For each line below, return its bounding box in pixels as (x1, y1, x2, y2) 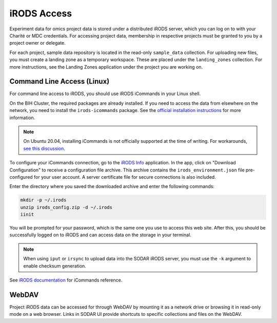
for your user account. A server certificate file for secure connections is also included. (33, 174, 216, 180)
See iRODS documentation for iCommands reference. (9, 277, 123, 283)
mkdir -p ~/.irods (20, 197, 67, 203)
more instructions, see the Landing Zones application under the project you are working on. (9, 64, 203, 70)
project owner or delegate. (9, 40, 66, 46)
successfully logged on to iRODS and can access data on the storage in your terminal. (9, 232, 192, 238)
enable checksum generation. (23, 262, 87, 269)
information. (9, 115, 35, 121)
